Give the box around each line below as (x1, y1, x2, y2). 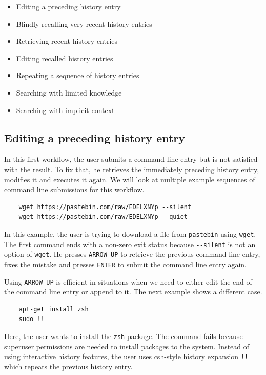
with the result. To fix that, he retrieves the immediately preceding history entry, (4, 163, 259, 174)
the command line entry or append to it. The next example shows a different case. (4, 286, 262, 297)
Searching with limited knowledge (16, 87, 122, 98)
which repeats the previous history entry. (4, 361, 133, 371)
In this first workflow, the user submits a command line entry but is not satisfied (4, 154, 258, 164)
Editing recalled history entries (16, 52, 113, 63)
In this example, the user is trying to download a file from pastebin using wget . (4, 228, 256, 239)
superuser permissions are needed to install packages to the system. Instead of (4, 341, 250, 351)
